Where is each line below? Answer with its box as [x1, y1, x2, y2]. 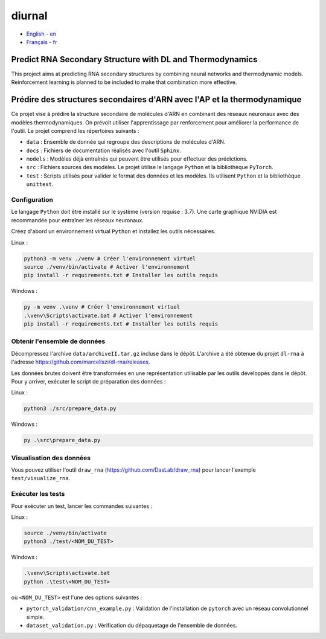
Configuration [11, 196, 54, 204]
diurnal [11, 9, 48, 22]
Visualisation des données [11, 454, 91, 462]
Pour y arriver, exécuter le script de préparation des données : [11, 378, 166, 385]
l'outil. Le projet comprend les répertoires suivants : [11, 127, 139, 134]
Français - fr [26, 38, 57, 45]
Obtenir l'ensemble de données [11, 337, 106, 345]
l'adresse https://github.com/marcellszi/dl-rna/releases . [11, 358, 150, 365]
